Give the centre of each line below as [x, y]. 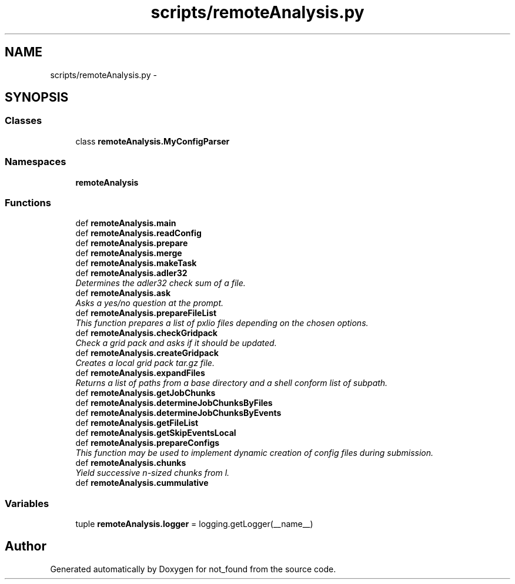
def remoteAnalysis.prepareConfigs [148, 443]
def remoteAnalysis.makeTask [136, 263]
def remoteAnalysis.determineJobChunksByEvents [178, 413]
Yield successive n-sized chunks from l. [153, 473]
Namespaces [36, 162]
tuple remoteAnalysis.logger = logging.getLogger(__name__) [194, 524]
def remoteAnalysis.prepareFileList [146, 313]
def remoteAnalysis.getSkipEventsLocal [156, 433]
